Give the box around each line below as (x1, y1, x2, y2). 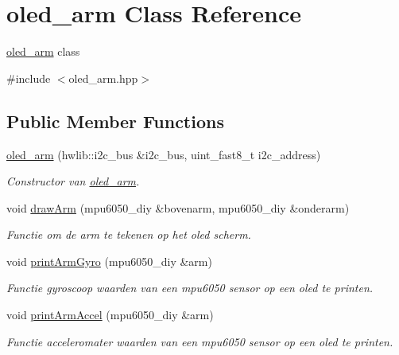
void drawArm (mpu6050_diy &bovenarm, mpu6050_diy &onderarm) (6, 199, 350, 216)
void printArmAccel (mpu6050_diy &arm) (6, 306, 214, 323)
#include (6, 69, 51, 86)
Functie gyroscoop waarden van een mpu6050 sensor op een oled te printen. (6, 279, 374, 296)
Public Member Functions (6, 108, 224, 133)
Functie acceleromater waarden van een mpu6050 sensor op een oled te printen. (6, 333, 393, 349)
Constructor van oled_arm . (6, 173, 140, 189)
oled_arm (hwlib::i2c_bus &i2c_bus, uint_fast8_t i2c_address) (6, 146, 321, 162)
